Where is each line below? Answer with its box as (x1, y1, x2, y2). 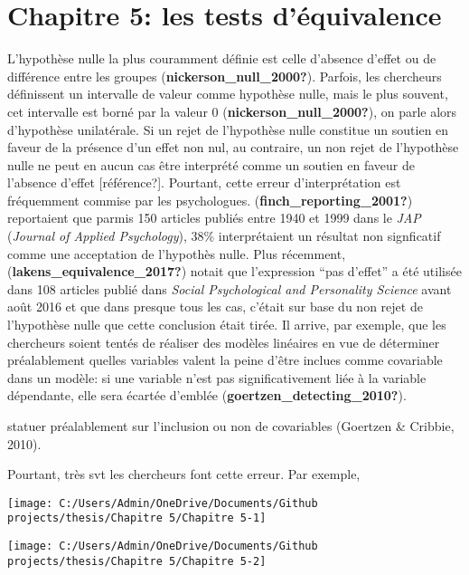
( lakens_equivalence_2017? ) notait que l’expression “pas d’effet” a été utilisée (7, 262, 462, 281)
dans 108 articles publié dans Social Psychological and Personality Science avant (7, 279, 452, 298)
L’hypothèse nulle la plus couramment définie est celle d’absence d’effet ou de (7, 49, 436, 68)
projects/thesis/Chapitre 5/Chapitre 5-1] (7, 512, 267, 525)
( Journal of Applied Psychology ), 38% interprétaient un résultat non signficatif (7, 226, 441, 245)
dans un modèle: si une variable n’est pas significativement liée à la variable (7, 368, 427, 387)
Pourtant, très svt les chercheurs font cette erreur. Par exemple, (7, 465, 361, 484)
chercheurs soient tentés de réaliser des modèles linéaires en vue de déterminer (7, 332, 440, 351)
